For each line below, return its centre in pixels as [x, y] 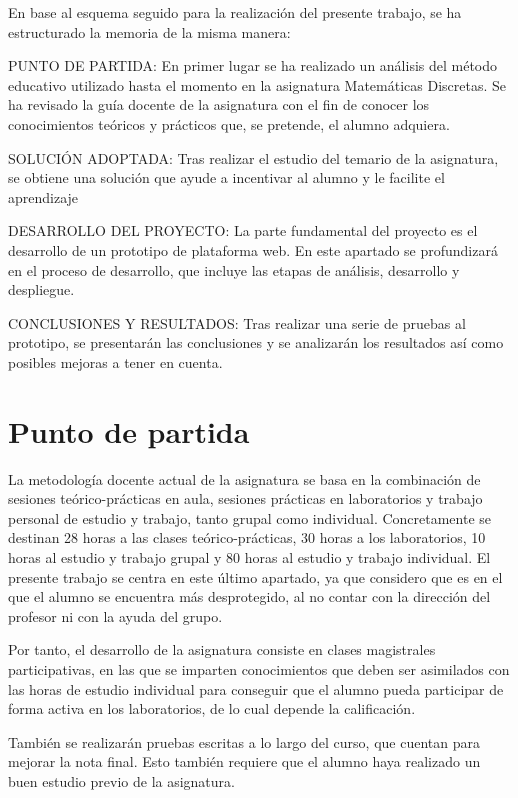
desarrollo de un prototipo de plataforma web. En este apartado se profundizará [253, 249]
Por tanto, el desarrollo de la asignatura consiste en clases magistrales [222, 649]
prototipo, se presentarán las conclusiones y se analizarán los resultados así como [256, 342]
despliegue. [41, 289]
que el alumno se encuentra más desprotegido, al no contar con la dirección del [249, 596]
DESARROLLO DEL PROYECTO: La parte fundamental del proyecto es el [243, 230]
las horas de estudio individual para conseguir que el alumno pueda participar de [256, 688]
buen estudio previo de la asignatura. [121, 780]
